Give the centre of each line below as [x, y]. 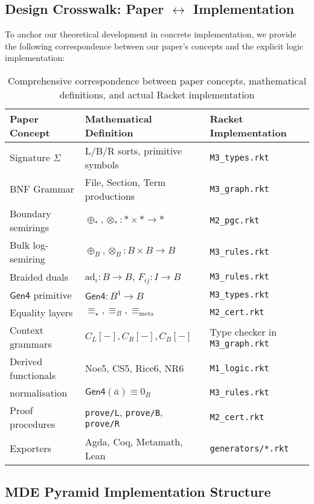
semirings [30, 227]
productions [110, 196]
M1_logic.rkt [239, 368]
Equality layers [41, 312]
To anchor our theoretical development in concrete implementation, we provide [151, 34]
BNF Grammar [42, 189]
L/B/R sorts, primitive [133, 150]
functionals [33, 375]
